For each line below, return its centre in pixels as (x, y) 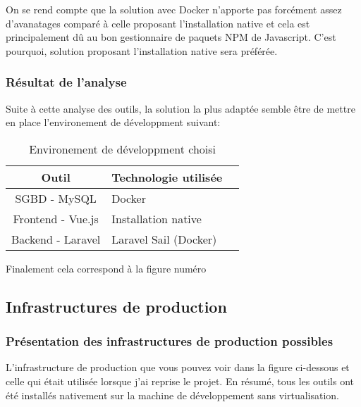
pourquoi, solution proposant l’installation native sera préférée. (142, 50)
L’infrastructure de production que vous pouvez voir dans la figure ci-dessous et (178, 367)
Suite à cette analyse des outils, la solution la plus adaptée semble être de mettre (180, 108)
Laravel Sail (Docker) (164, 239)
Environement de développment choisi (123, 149)
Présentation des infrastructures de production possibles (170, 341)
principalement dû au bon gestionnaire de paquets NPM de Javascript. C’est (171, 37)
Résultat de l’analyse (66, 82)
